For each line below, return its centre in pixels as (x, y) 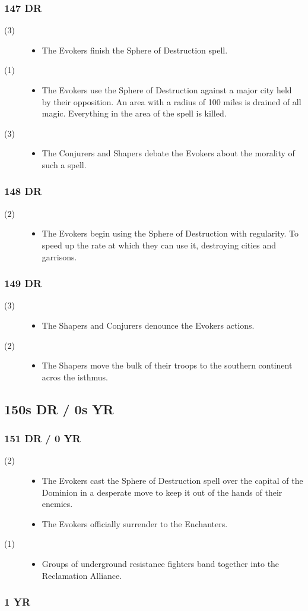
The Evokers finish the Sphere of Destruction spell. (135, 50)
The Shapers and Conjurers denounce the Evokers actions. (148, 325)
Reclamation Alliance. (82, 575)
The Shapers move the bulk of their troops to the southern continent (167, 365)
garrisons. (59, 256)
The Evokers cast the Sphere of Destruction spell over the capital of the (172, 480)
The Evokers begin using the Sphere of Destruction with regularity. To (170, 233)
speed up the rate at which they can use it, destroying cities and (159, 245)
